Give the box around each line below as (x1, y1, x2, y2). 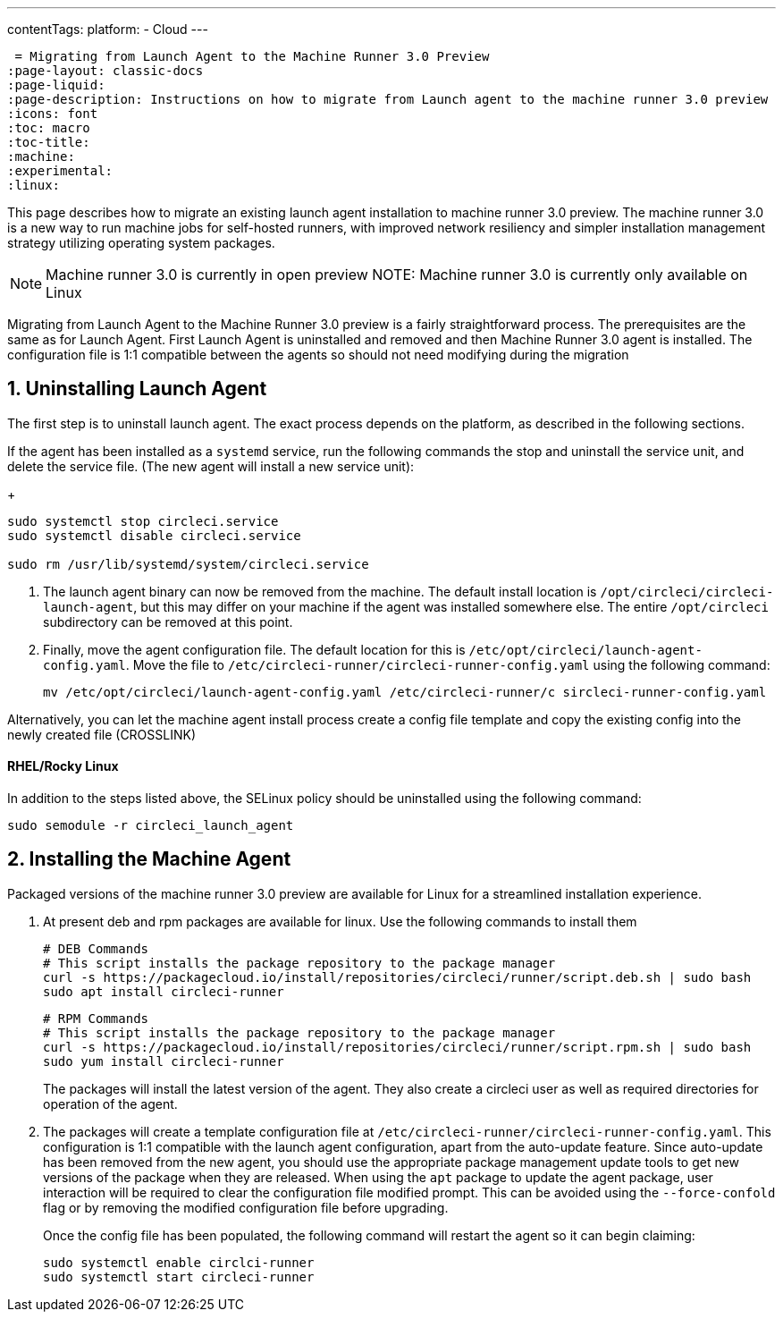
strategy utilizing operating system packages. (7, 235, 275, 250)
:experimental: (7, 164, 114, 178)
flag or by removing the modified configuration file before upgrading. (43, 1199, 449, 1215)
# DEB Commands (43, 941, 149, 956)
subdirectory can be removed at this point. (43, 613, 293, 630)
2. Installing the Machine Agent (7, 848, 291, 871)
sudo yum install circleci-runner (43, 1053, 284, 1069)
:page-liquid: (7, 78, 105, 92)
